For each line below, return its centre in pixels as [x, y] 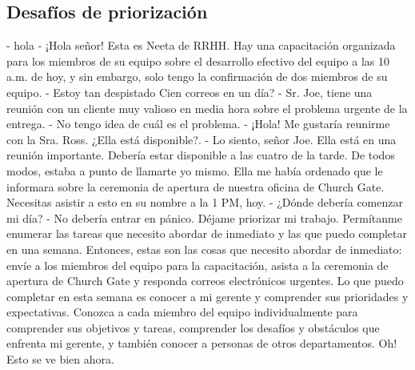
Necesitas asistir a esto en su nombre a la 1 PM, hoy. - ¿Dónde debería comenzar [205, 202]
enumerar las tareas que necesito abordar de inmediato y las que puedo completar [207, 233]
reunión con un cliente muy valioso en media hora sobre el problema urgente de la [207, 108]
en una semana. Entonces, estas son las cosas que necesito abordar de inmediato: [204, 249]
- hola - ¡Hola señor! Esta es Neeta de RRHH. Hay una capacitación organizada [201, 45]
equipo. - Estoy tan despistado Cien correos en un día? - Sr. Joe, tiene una [190, 92]
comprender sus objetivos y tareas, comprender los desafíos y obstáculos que [193, 327]
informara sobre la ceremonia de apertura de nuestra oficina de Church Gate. [196, 186]
